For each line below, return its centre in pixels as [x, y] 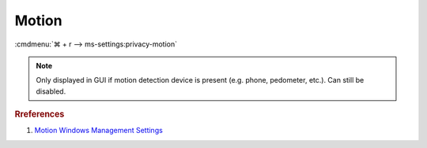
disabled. [51, 91]
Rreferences [40, 114]
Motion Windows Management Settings [99, 131]
